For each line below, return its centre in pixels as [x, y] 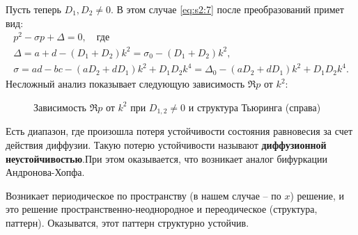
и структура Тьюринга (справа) [255, 107]
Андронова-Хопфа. [45, 172]
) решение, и [317, 195]
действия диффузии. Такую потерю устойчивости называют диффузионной [166, 145]
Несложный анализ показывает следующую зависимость [125, 84]
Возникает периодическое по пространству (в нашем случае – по [143, 195]
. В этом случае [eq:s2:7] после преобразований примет [227, 9]
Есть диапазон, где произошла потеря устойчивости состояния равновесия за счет [179, 131]
